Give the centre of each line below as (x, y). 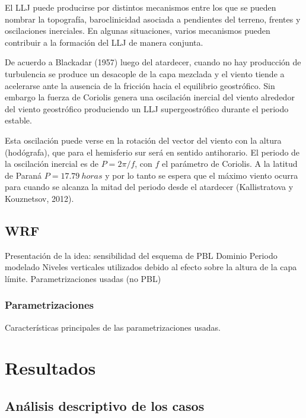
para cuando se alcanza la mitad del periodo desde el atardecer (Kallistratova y (149, 187)
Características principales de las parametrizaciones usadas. (113, 327)
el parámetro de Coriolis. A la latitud (230, 164)
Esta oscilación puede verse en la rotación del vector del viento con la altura (143, 140)
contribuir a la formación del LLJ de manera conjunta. (104, 42)
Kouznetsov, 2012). (39, 198)
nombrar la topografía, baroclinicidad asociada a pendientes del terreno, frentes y (153, 19)
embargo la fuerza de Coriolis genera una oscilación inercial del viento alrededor (150, 97)
